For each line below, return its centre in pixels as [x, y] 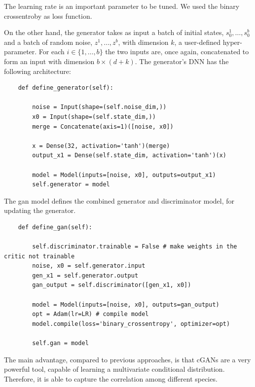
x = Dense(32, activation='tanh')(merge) [101, 146]
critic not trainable [39, 256]
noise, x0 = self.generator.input [89, 266]
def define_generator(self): [66, 88]
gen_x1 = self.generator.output [85, 275]
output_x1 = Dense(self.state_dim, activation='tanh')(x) [129, 156]
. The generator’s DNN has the [182, 61]
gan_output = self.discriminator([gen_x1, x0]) [112, 285]
